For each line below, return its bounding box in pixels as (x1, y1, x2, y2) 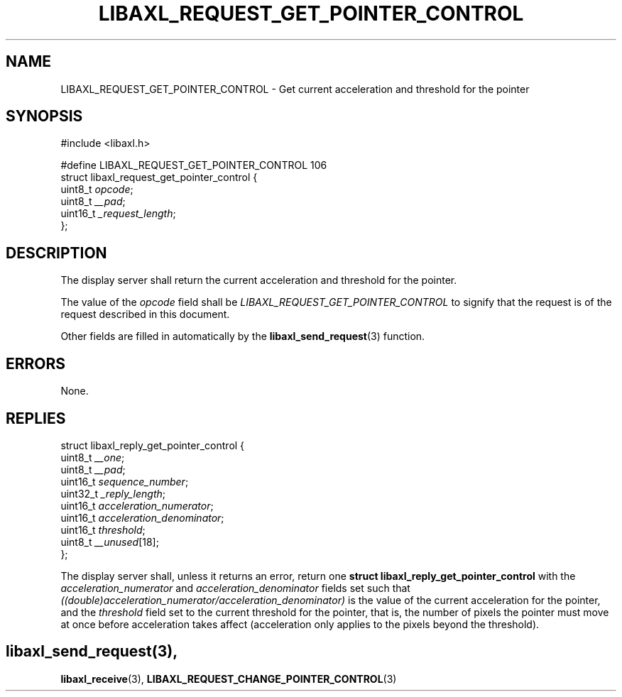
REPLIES (6, 409, 66, 427)
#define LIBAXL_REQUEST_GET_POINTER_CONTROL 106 (60, 159, 327, 172)
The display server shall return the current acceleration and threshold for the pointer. (60, 274, 457, 287)
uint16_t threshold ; (60, 523, 146, 536)
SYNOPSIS (6, 107, 83, 126)
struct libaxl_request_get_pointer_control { (60, 171, 258, 184)
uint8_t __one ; (60, 451, 125, 463)
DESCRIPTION (6, 243, 107, 262)
